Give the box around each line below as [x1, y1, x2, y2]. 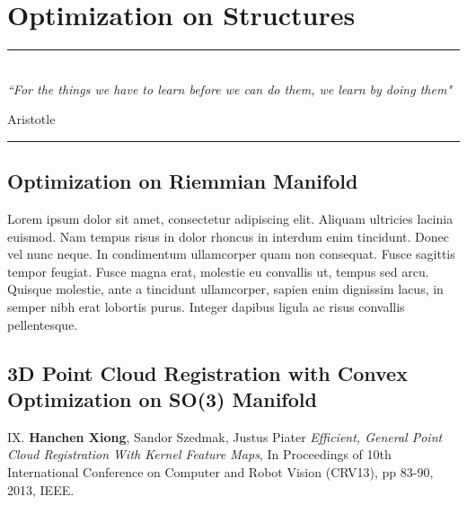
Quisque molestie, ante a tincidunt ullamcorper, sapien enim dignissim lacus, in [7, 279, 444, 298]
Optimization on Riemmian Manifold [7, 167, 358, 195]
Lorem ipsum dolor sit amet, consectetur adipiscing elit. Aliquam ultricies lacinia [7, 209, 454, 228]
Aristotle [7, 110, 56, 128]
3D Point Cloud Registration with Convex [7, 359, 408, 386]
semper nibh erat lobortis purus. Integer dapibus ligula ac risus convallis [7, 297, 405, 316]
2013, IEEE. [7, 480, 75, 499]
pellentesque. [7, 315, 78, 333]
